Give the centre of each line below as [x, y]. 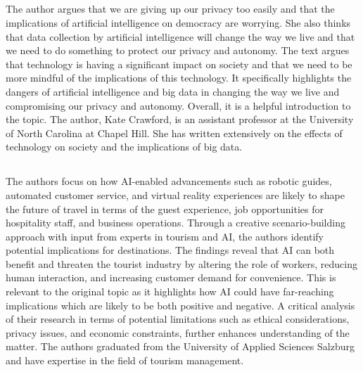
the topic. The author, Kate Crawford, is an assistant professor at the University [180, 119]
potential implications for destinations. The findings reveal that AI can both [170, 250]
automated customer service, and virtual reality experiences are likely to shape [175, 194]
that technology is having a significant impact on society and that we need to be [179, 64]
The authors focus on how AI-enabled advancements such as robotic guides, [169, 181]
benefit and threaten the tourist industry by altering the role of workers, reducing [181, 263]
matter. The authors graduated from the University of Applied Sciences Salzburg [180, 346]
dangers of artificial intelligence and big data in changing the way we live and [173, 91]
